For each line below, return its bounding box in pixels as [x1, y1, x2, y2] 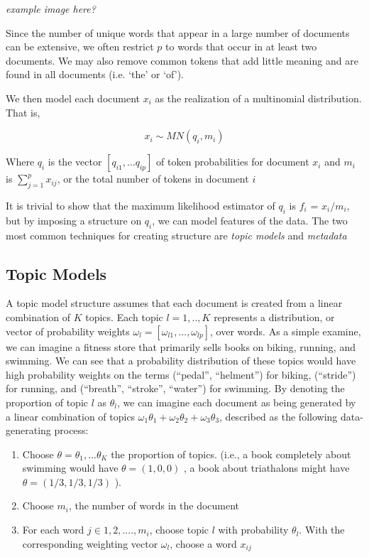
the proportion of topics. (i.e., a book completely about [111, 446, 351, 461]
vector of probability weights [6, 323, 130, 338]
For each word [22, 522, 84, 537]
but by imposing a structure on [6, 212, 142, 227]
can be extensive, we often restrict [6, 39, 154, 54]
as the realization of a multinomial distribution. [155, 90, 362, 105]
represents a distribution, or [214, 309, 335, 324]
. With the [299, 522, 345, 537]
